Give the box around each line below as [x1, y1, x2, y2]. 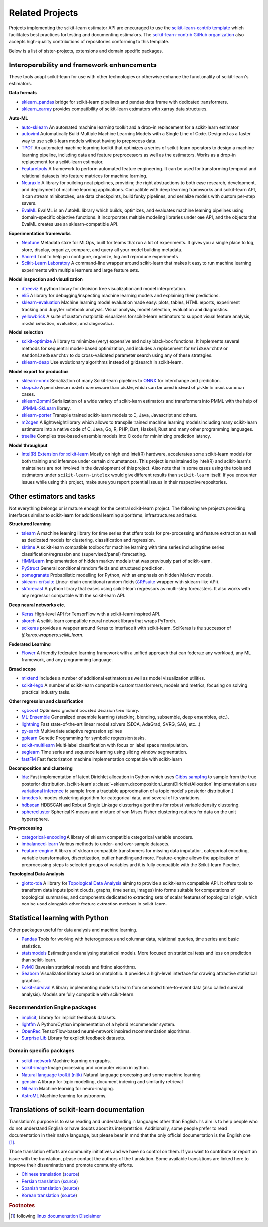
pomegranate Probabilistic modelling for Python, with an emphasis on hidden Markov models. [21, 572, 213, 578]
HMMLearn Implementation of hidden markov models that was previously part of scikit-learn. [21, 558, 212, 564]
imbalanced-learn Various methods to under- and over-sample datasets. [21, 841, 170, 847]
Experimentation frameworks [9, 230, 71, 236]
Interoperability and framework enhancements [9, 61, 157, 69]
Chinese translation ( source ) [21, 1171, 80, 1177]
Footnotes [9, 1202, 35, 1209]
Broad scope [9, 666, 36, 672]
